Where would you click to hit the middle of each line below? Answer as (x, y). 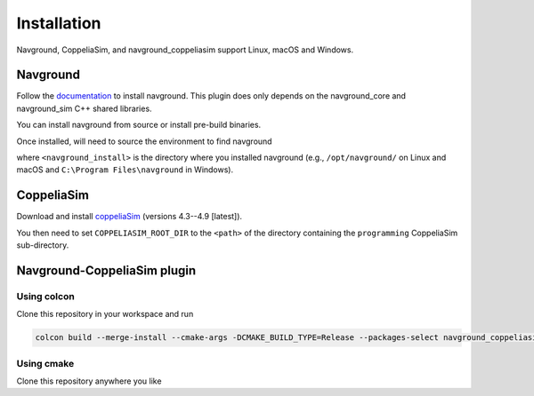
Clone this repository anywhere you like (89, 381)
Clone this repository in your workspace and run (105, 314)
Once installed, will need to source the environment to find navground (144, 141)
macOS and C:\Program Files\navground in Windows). (125, 170)
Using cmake (45, 363)
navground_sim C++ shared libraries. (84, 108)
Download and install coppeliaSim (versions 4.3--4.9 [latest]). (129, 217)
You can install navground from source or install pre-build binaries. (139, 125)
